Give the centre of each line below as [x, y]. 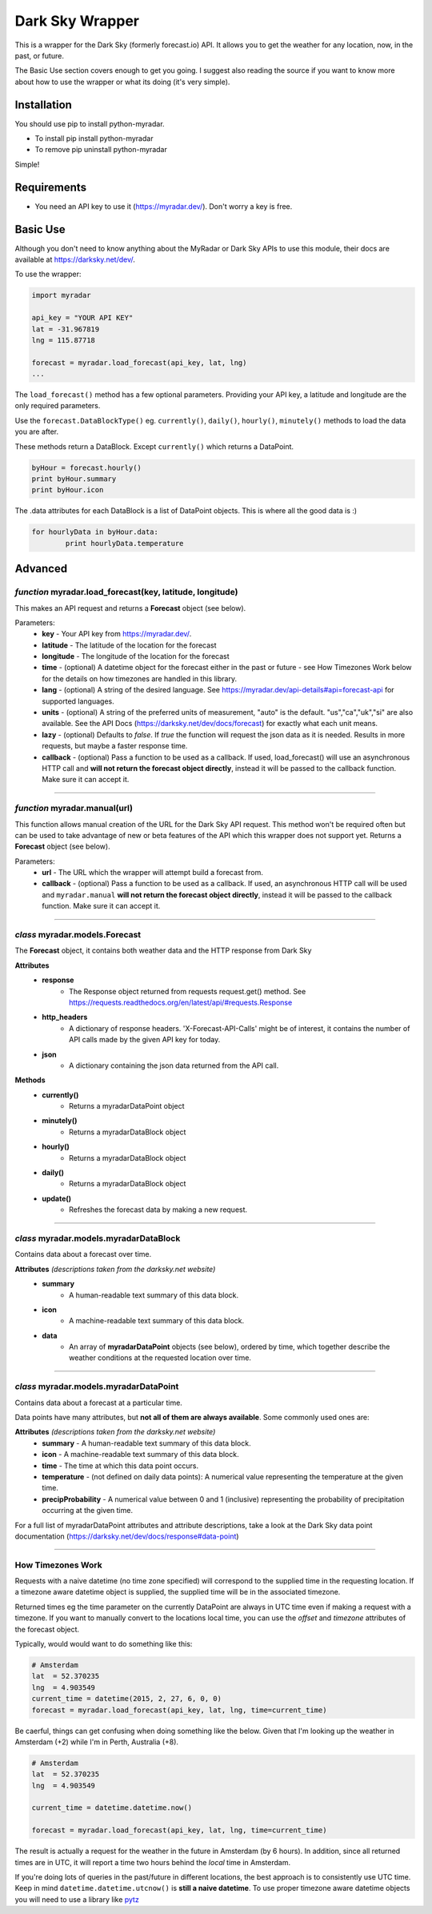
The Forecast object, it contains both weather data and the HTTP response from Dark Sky [163, 951]
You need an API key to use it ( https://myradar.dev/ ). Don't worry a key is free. [164, 206]
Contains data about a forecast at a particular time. [99, 1402]
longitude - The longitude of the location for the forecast [136, 656]
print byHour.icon [68, 490]
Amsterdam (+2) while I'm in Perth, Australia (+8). [97, 1742]
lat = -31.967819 [66, 329]
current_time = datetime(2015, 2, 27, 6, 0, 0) [126, 1699]
